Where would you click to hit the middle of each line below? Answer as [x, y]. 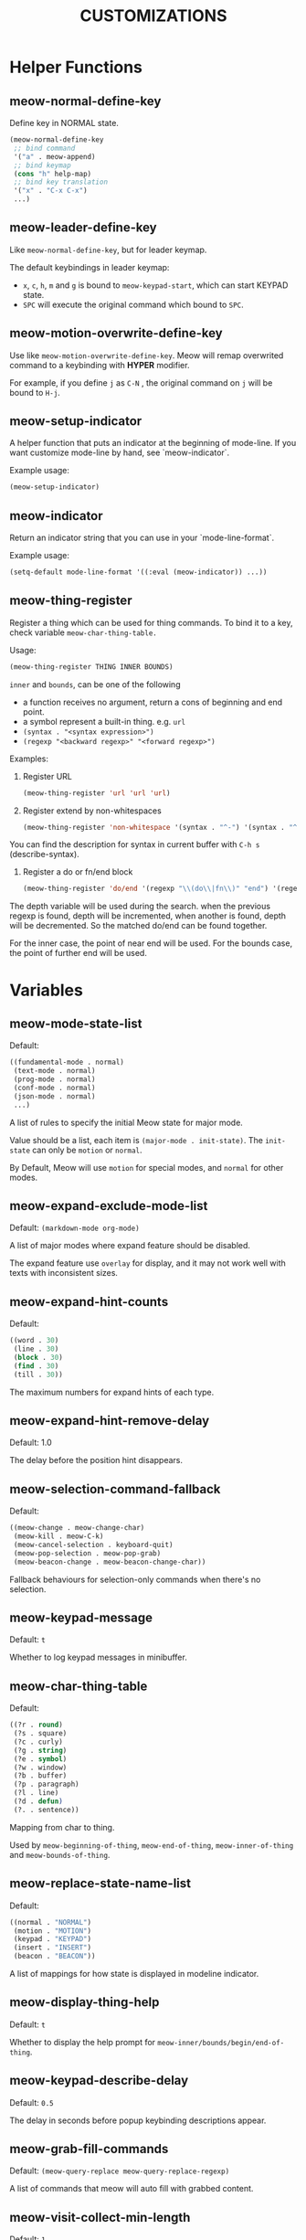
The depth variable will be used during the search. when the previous [140, 907]
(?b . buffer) [40, 1776]
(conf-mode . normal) [54, 1088]
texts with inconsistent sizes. [64, 1273]
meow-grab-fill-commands [89, 2149]
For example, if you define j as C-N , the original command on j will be [141, 382]
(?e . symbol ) [40, 1759]
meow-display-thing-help [84, 2002]
